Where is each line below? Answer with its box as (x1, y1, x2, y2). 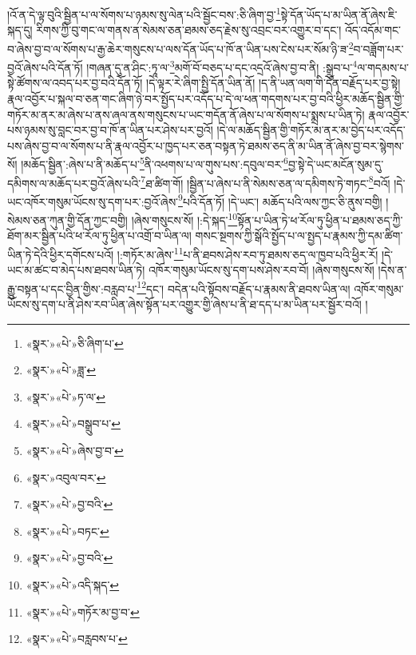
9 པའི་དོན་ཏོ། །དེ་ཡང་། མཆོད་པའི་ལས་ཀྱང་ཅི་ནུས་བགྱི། (178, 190, 382, 210)
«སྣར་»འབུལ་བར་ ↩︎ (26, 469, 106, 485)
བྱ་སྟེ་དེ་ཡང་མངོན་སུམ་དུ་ (287, 155, 384, 172)
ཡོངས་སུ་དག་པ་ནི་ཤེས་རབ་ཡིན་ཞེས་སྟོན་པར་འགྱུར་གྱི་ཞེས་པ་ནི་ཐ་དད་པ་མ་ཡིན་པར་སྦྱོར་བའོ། (7, 296, 362, 312)
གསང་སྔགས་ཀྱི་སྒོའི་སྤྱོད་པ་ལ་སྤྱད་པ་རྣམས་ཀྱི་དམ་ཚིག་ (195, 227, 403, 244)
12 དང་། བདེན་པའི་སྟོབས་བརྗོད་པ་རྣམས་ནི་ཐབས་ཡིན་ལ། (137, 278, 351, 297)
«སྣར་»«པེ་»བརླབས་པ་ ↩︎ (26, 630, 128, 647)
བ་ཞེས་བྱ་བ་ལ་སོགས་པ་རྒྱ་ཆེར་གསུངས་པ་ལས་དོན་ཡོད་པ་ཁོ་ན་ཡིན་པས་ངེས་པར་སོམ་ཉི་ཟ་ (7, 40, 349, 57)
